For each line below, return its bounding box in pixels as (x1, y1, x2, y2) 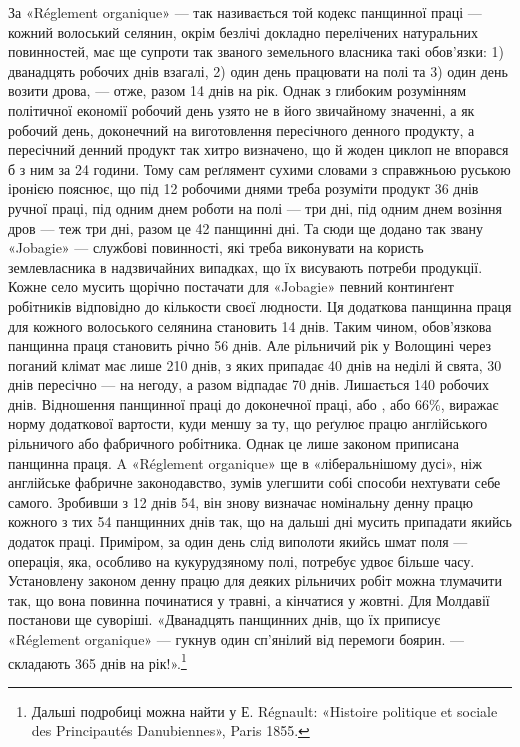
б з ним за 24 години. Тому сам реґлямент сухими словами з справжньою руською (8, 158, 511, 179)
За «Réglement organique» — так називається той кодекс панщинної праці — (8, 2, 482, 22)
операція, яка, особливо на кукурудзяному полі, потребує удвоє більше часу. (8, 550, 475, 571)
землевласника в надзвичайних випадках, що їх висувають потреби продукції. (8, 256, 483, 277)
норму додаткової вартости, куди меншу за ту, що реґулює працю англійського (8, 413, 488, 434)
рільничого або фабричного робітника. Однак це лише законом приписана (8, 433, 459, 454)
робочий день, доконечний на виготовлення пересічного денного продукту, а (8, 119, 475, 140)
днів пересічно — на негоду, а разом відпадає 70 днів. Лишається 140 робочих (8, 374, 489, 395)
